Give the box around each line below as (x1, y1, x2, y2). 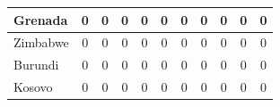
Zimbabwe (13, 33, 69, 52)
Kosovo (13, 78, 53, 96)
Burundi (13, 55, 59, 74)
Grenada (13, 10, 68, 29)
